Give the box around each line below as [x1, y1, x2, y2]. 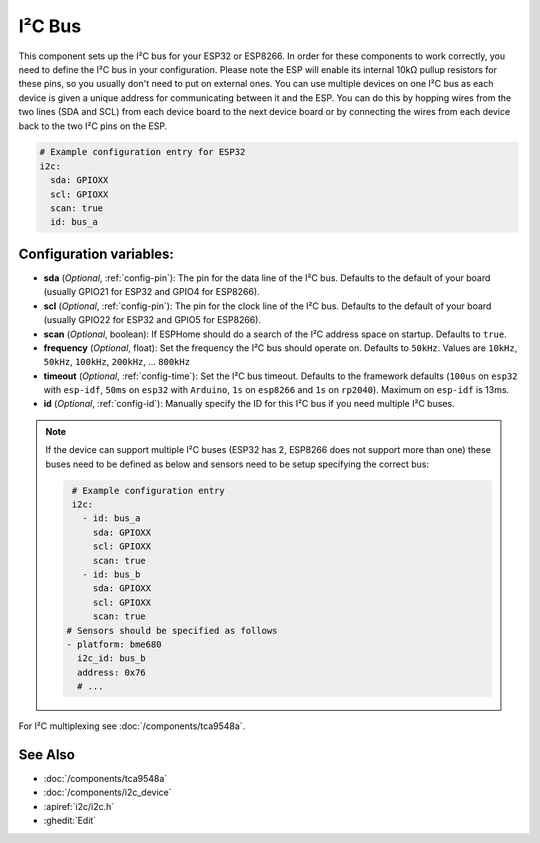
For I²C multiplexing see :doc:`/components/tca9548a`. [18, 720, 246, 732]
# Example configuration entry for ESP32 [39, 146, 246, 158]
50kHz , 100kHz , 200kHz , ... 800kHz [43, 356, 190, 368]
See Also [18, 746, 75, 763]
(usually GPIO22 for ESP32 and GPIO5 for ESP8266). [43, 314, 262, 326]
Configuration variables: [18, 245, 175, 262]
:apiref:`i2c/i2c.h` [43, 800, 115, 812]
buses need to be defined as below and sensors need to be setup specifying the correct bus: [45, 458, 430, 470]
